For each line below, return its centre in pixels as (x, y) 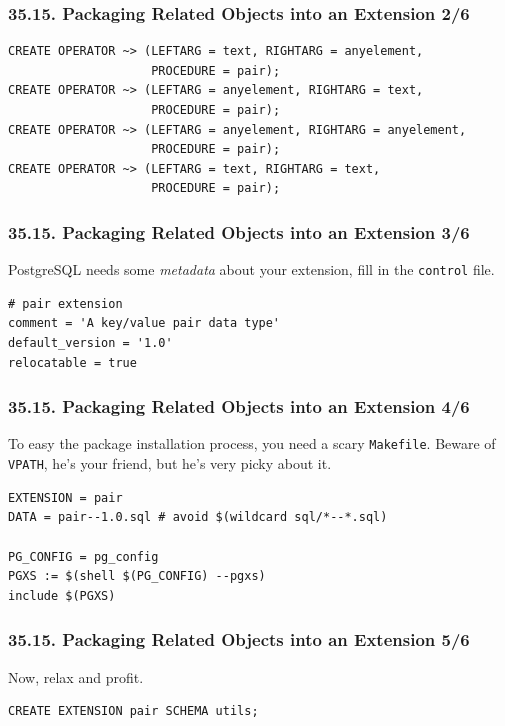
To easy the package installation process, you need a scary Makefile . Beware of (252, 443)
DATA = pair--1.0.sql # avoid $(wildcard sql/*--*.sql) (198, 517)
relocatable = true (72, 362)
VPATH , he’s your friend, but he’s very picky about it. (170, 463)
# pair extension (65, 303)
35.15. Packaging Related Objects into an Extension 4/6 (239, 406)
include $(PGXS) (62, 595)
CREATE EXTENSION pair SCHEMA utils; (133, 711)
